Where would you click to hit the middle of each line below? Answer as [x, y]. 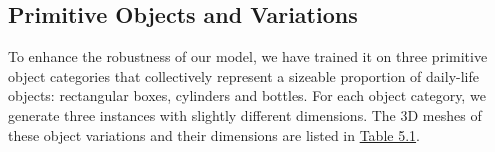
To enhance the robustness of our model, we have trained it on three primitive [248, 56]
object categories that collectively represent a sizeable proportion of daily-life [243, 75]
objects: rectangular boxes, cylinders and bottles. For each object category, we [247, 95]
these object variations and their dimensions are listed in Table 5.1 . [214, 134]
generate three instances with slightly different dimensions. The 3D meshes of [245, 114]
